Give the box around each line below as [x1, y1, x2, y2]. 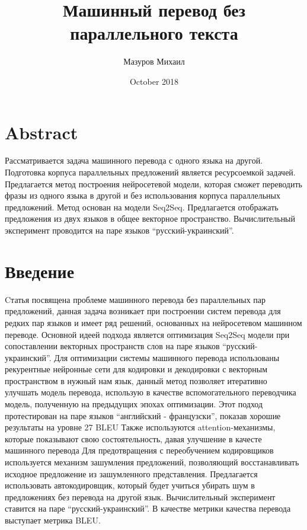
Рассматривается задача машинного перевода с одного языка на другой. [5, 154, 263, 167]
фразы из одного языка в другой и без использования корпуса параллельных [5, 189, 281, 202]
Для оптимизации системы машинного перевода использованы [54, 351, 280, 363]
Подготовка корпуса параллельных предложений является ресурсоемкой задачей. [5, 166, 296, 178]
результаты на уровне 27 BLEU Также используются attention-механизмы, [5, 421, 276, 433]
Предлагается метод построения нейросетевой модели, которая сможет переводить [5, 177, 302, 190]
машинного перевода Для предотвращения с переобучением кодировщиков [5, 444, 274, 456]
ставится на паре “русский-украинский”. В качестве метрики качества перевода [5, 502, 291, 515]
